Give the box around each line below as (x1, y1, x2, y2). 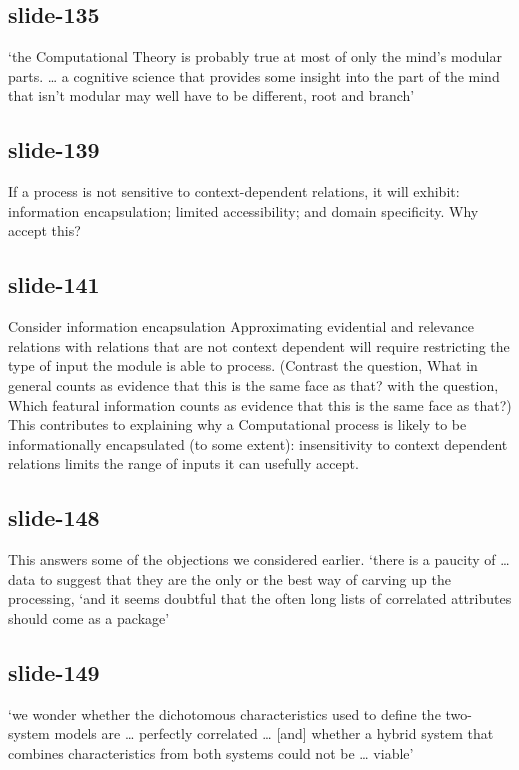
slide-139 (8, 134, 100, 165)
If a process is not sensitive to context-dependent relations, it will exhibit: (8, 181, 460, 202)
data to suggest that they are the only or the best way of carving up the (8, 568, 451, 589)
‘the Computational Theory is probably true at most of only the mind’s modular (8, 46, 502, 67)
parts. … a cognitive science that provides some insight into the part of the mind (8, 65, 500, 86)
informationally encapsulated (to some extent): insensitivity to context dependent (8, 433, 508, 454)
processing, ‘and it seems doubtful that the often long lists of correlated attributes (8, 588, 512, 609)
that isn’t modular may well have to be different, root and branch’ (8, 85, 415, 106)
